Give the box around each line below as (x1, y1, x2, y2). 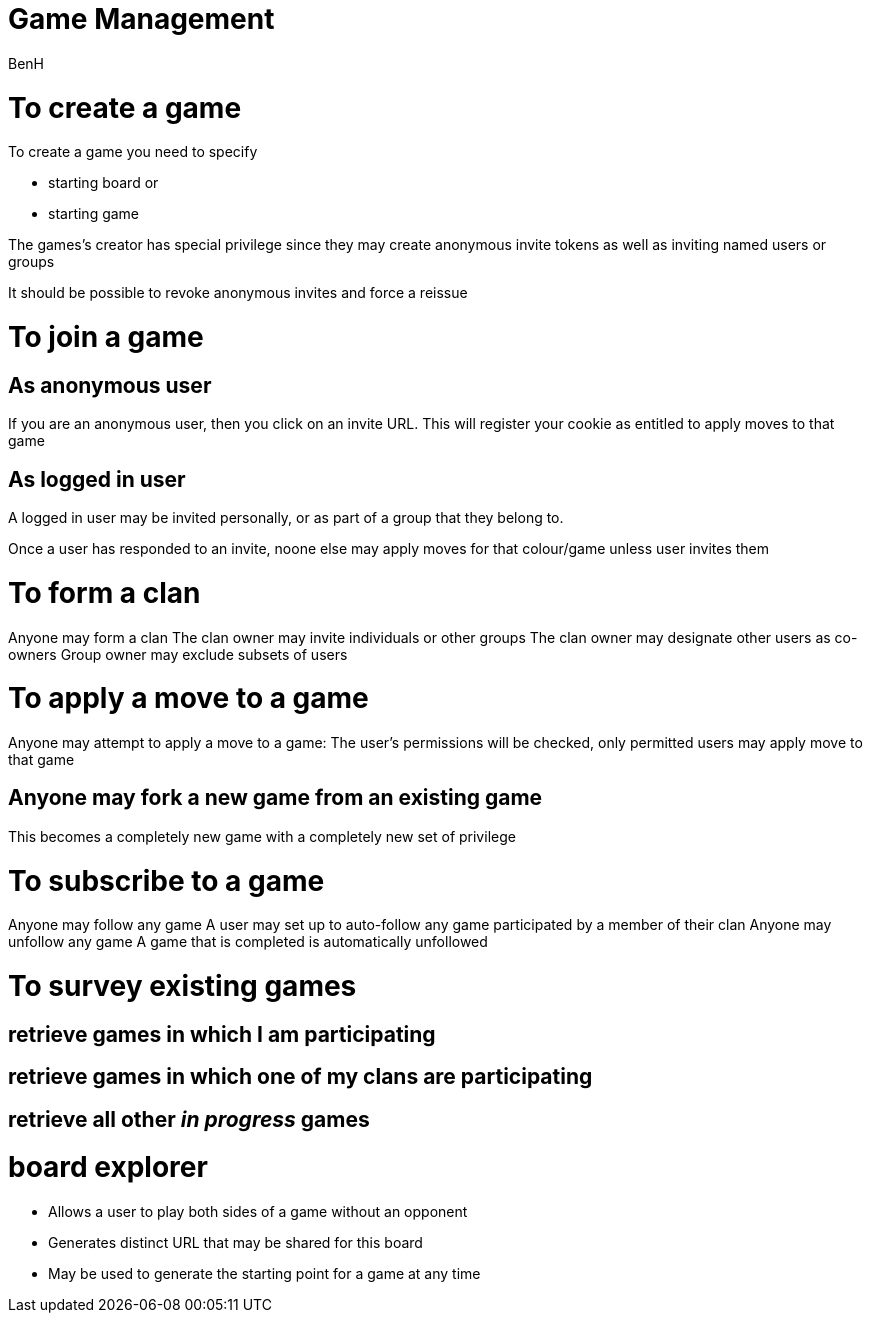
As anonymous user (8, 372, 212, 398)
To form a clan (8, 575, 201, 610)
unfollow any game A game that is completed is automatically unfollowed (8, 933, 488, 951)
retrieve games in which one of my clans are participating (8, 1064, 593, 1090)
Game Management (8, 2, 275, 36)
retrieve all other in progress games (8, 1106, 370, 1132)
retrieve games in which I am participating (8, 1021, 436, 1047)
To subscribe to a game (8, 863, 325, 898)
